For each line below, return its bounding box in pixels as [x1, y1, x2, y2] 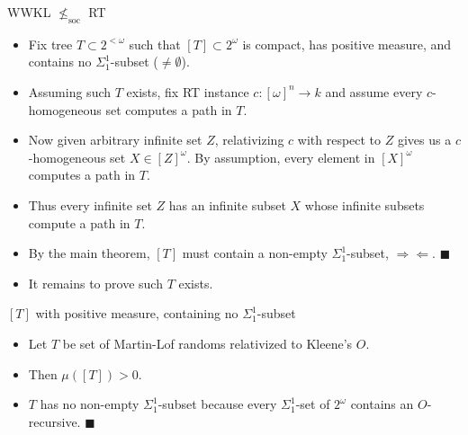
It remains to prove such [28, 273, 163, 292]
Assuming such [28, 82, 112, 101]
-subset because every [157, 395, 277, 413]
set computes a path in [105, 100, 232, 119]
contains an [350, 395, 414, 413]
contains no [28, 52, 92, 71]
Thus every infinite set [28, 195, 152, 214]
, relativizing [214, 130, 284, 149]
